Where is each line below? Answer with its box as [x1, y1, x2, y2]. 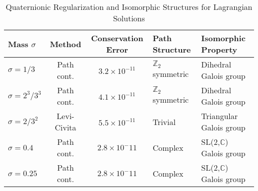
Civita [55, 122, 76, 133]
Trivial [152, 116, 176, 127]
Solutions [113, 12, 145, 24]
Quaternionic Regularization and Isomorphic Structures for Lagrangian [5, 1, 253, 12]
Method [50, 38, 81, 50]
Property [201, 44, 238, 55]
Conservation [91, 32, 143, 44]
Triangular [201, 110, 238, 122]
